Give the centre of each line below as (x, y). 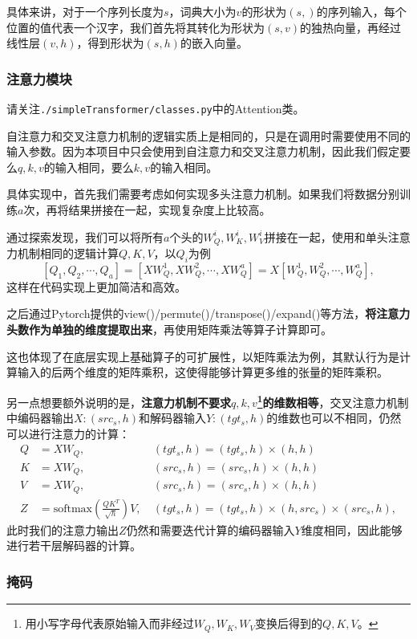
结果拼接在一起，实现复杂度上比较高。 (170, 210)
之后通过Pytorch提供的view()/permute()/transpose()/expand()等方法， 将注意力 (208, 313)
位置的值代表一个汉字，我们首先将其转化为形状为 (136, 27)
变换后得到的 (289, 623)
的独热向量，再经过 (351, 27)
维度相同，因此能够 (352, 529)
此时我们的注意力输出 (63, 529)
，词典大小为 (202, 11)
